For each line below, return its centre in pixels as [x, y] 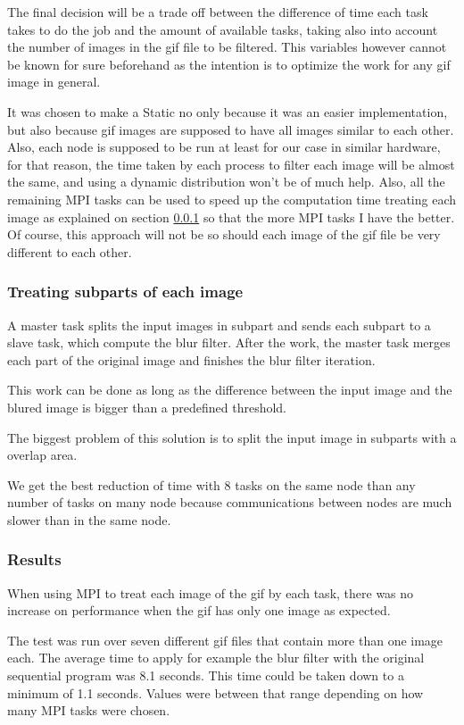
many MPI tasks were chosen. [89, 710]
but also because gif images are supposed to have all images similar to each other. [231, 129]
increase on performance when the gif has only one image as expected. [199, 610]
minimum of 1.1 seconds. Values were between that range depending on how [215, 692]
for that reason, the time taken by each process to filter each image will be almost [231, 164]
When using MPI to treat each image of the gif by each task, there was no [211, 592]
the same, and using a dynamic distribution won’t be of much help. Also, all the [226, 182]
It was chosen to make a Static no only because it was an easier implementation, [228, 111]
